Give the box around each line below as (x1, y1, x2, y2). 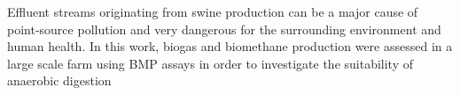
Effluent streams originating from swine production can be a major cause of (7, 3, 418, 20)
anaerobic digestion (7, 71, 112, 90)
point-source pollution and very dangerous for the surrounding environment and (7, 19, 441, 38)
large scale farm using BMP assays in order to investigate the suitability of (7, 54, 414, 72)
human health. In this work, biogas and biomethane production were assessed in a (7, 37, 453, 55)
